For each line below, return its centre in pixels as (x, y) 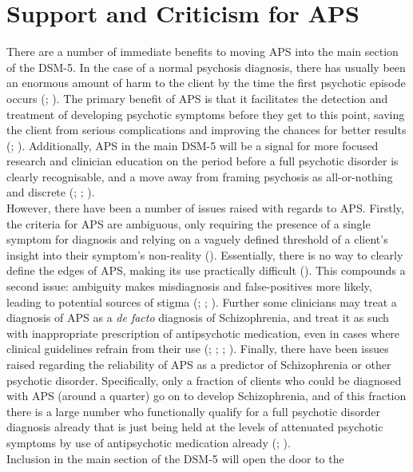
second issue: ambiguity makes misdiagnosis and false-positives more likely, (189, 286)
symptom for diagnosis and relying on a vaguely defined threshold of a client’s (197, 239)
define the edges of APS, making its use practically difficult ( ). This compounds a (206, 270)
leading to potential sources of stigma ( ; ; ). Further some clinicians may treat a (202, 301)
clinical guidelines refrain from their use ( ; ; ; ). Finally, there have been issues (198, 349)
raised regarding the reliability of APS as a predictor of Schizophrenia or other (199, 364)
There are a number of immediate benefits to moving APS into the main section (203, 52)
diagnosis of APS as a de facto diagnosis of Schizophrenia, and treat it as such (198, 317)
